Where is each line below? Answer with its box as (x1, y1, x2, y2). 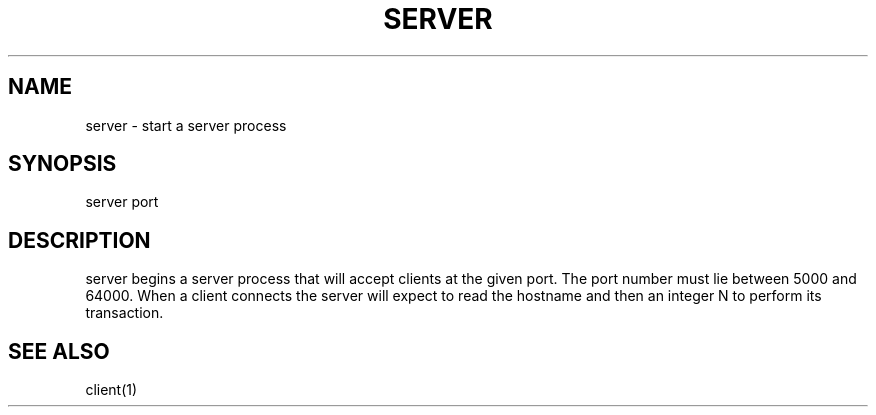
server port (85, 193, 159, 211)
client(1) (85, 381, 138, 399)
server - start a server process (85, 116, 287, 134)
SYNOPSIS (8, 151, 117, 177)
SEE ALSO (8, 338, 110, 364)
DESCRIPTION (8, 227, 151, 253)
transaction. (85, 304, 164, 322)
